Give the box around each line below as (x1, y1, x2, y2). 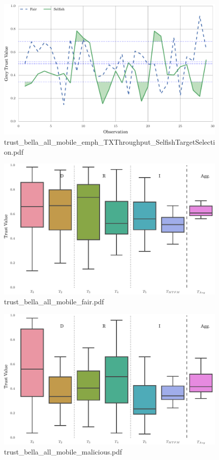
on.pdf (4, 146, 23, 157)
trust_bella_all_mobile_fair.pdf (4, 296, 104, 307)
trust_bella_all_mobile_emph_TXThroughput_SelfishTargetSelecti (4, 136, 215, 147)
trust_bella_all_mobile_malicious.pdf (4, 446, 122, 457)
